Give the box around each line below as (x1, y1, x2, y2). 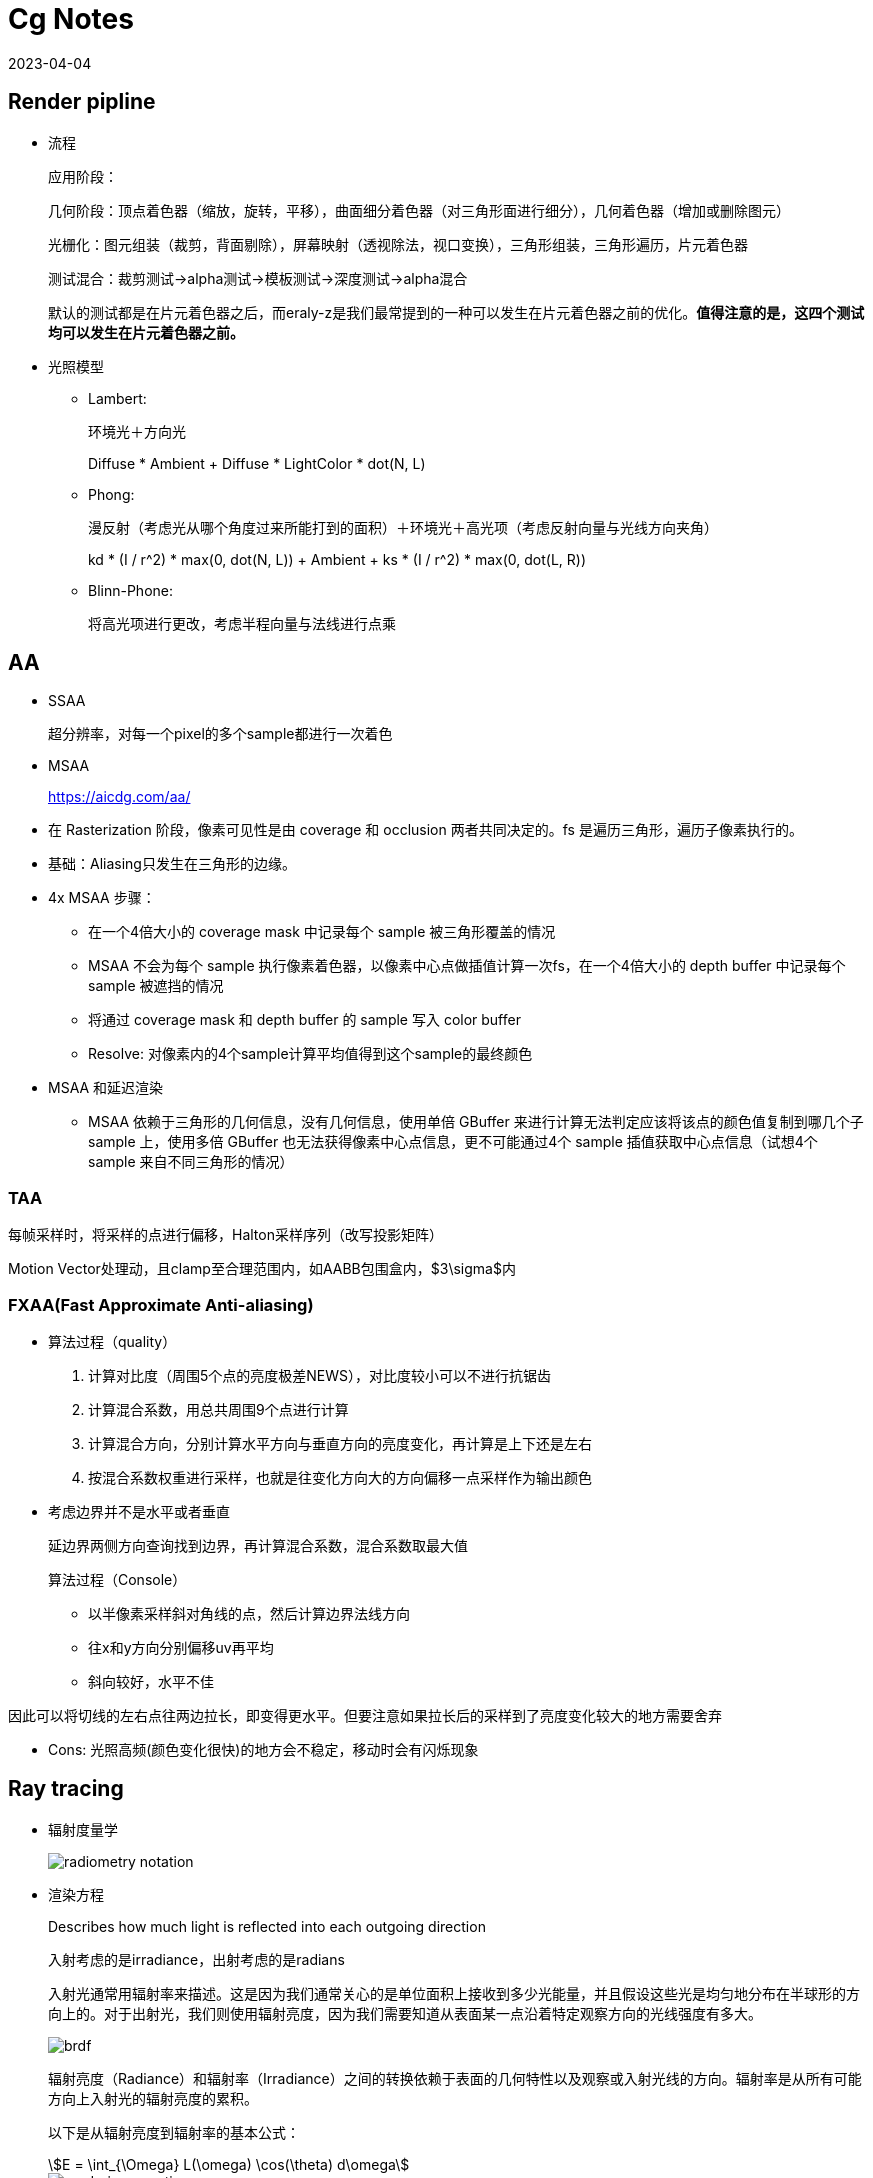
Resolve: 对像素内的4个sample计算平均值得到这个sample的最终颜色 (88, 1045, 533, 1063)
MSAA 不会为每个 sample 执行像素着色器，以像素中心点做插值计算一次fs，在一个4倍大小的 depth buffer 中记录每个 (88, 957, 846, 975)
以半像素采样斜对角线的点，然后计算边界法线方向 (88, 1604, 410, 1622)
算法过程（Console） (48, 1570, 187, 1588)
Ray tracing (8, 1776, 124, 1802)
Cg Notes (8, 2, 134, 36)
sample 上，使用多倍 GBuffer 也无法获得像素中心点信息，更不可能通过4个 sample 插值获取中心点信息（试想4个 (88, 1133, 818, 1151)
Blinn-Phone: (88, 581, 174, 599)
